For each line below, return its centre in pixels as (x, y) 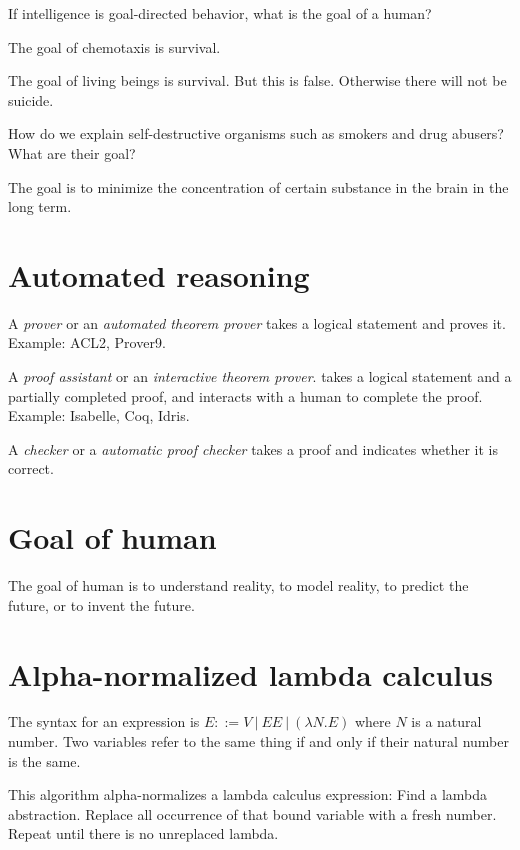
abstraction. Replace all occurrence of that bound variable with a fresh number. (252, 813)
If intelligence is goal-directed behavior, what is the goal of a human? (220, 13)
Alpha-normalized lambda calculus (250, 673)
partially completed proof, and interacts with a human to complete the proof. (245, 395)
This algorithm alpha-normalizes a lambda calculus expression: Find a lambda (248, 794)
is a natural (446, 721)
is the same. (44, 760)
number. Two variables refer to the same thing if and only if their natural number (258, 741)
